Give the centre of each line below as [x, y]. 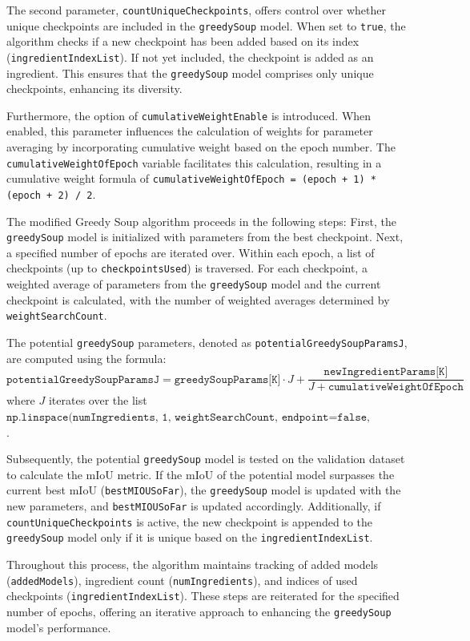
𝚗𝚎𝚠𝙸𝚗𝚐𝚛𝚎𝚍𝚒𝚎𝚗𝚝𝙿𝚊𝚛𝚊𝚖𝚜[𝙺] [386, 372]
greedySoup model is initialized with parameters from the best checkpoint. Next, [205, 237]
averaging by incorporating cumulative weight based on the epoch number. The [201, 147]
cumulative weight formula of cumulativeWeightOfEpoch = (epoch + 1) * [192, 178]
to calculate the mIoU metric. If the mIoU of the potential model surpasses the [201, 474]
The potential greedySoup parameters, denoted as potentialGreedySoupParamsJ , [207, 343]
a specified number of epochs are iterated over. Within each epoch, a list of [191, 252]
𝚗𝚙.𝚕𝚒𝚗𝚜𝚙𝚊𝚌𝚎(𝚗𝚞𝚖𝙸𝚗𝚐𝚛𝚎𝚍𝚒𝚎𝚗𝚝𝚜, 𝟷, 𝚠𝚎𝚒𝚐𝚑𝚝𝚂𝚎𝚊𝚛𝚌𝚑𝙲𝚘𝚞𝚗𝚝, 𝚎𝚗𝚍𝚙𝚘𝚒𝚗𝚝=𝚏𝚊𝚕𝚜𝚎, [188, 417]
